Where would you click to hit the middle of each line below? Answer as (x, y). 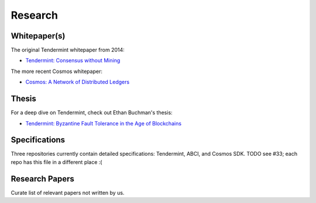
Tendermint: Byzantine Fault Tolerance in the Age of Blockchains (103, 123)
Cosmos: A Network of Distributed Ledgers (78, 82)
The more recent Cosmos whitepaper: (56, 71)
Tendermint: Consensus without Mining (73, 61)
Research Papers (42, 179)
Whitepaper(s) (38, 36)
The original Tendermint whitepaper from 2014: (68, 50)
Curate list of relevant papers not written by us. (68, 192)
